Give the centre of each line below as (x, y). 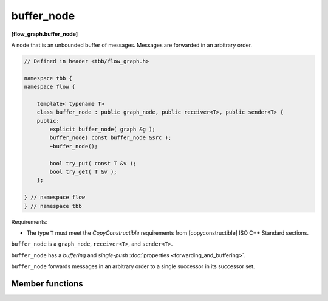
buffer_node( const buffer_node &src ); (111, 138)
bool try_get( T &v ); (84, 172)
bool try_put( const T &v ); (93, 163)
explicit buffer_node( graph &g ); (103, 130)
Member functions (47, 284)
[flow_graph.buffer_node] (45, 34)
